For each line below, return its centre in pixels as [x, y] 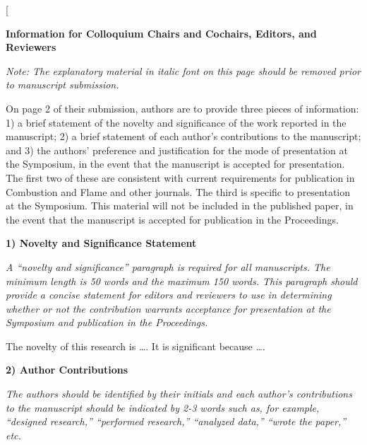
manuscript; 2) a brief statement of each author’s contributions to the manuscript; [183, 136]
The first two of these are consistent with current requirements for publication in [180, 177]
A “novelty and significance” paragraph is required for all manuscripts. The [168, 266]
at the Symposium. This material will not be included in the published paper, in [180, 206]
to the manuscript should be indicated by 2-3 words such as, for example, [163, 407]
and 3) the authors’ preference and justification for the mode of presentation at [177, 150]
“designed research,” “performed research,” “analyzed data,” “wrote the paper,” [176, 421]
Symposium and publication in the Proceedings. [107, 322]
